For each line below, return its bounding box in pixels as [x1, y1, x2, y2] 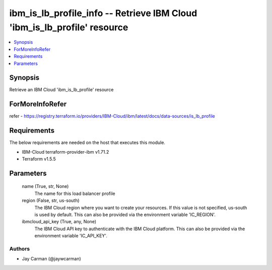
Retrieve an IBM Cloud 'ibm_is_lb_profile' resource [9, 87, 114, 93]
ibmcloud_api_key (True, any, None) [22, 219, 97, 225]
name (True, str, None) [22, 183, 69, 189]
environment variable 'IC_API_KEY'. [34, 233, 108, 239]
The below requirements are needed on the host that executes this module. [9, 140, 166, 146]
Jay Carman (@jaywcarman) [22, 256, 82, 262]
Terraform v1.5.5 [22, 156, 56, 162]
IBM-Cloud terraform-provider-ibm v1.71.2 [22, 149, 109, 155]
